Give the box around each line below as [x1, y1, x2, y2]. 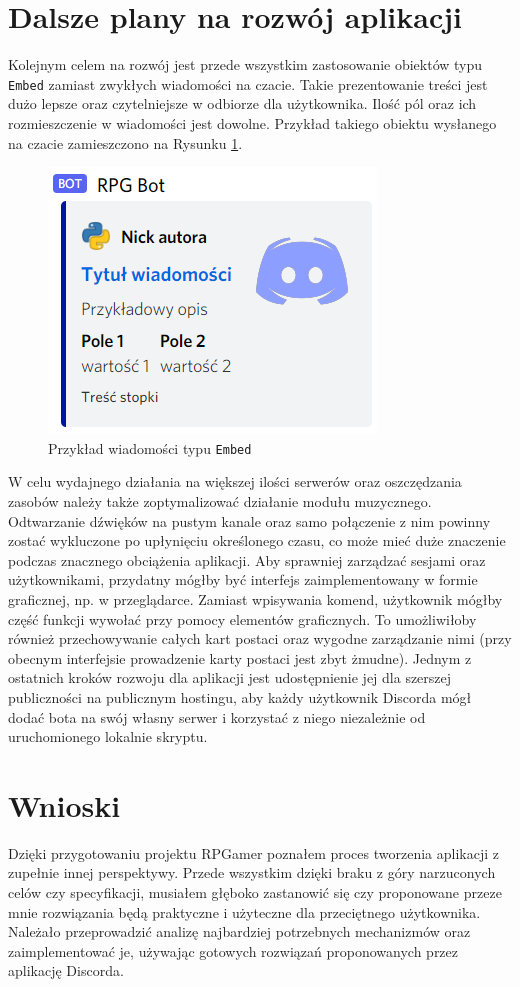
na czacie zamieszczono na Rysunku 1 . [8, 132, 243, 153]
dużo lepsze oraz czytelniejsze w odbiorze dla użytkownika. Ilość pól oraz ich [8, 93, 477, 114]
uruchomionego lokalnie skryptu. [8, 726, 208, 747]
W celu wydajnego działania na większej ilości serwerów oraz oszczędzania [8, 471, 462, 492]
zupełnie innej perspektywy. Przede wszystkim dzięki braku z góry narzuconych [8, 862, 496, 883]
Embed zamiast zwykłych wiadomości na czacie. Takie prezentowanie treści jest [8, 73, 488, 94]
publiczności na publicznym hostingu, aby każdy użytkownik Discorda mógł [8, 686, 472, 707]
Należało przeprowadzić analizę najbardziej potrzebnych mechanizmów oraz [8, 921, 471, 942]
